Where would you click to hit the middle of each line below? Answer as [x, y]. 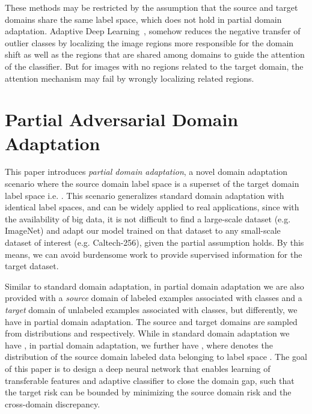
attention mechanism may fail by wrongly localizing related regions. [130, 78]
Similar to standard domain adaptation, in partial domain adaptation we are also [154, 286]
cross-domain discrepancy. [53, 403]
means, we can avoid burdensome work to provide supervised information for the [154, 254]
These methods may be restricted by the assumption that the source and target [151, 7]
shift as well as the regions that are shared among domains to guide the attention [155, 54]
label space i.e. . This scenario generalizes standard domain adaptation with [145, 195]
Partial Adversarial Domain [122, 119]
